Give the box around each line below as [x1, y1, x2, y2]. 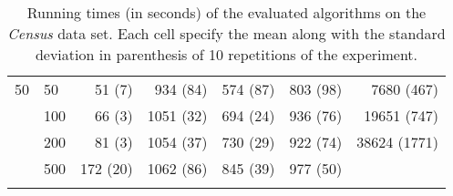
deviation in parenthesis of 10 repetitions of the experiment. [35, 44, 418, 65]
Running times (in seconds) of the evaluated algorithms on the [26, 2, 427, 23]
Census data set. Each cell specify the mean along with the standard [7, 23, 446, 44]
